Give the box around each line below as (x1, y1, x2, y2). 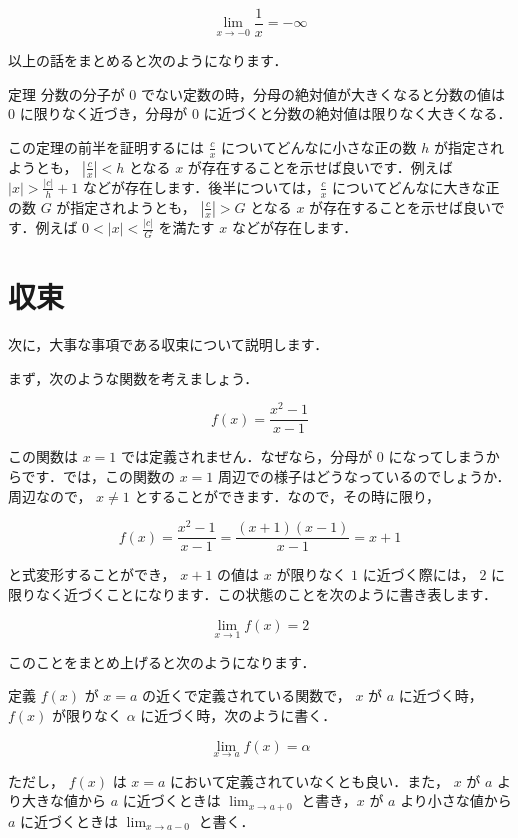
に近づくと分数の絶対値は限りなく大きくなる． (203, 103, 512, 124)
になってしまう (388, 446, 486, 467)
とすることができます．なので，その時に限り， (134, 485, 440, 506)
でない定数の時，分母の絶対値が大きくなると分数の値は (140, 83, 505, 104)
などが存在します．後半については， (82, 176, 320, 197)
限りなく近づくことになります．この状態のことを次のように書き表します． (8, 583, 497, 604)
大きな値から (21, 790, 106, 811)
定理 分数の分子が (8, 83, 125, 104)
